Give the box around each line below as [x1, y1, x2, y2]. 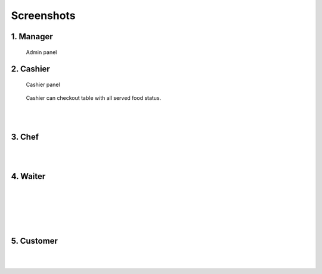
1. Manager [11, 32, 53, 42]
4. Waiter [11, 171, 46, 181]
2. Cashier [11, 64, 50, 74]
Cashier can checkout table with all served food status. [26, 95, 162, 102]
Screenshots [11, 9, 76, 22]
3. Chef [11, 131, 39, 142]
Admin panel [26, 48, 57, 56]
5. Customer [11, 235, 58, 246]
